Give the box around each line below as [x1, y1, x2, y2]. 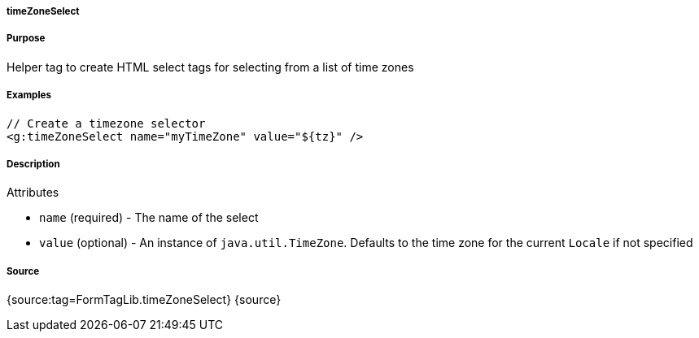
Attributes [7, 185, 59, 200]
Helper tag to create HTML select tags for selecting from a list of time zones [7, 59, 414, 74]
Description [7, 158, 60, 170]
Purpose [7, 32, 46, 45]
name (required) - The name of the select [39, 210, 259, 225]
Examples [7, 89, 51, 102]
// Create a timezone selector [7, 116, 206, 130]
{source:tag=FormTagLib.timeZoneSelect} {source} [7, 292, 282, 307]
